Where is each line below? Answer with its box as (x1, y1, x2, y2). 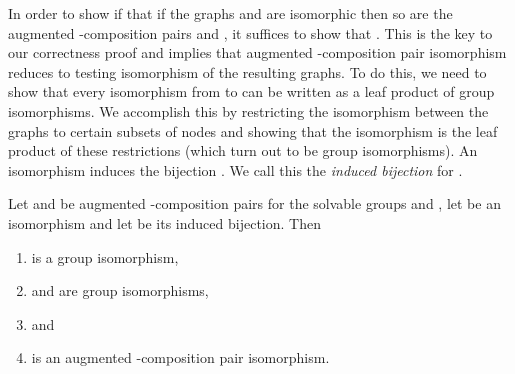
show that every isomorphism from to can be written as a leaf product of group (8, 81, 495, 102)
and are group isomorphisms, (31, 280, 209, 301)
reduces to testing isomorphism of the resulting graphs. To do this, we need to (8, 61, 487, 82)
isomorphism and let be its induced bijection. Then (8, 212, 321, 233)
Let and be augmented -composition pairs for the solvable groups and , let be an (8, 193, 501, 214)
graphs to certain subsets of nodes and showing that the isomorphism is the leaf (8, 120, 498, 141)
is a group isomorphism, (31, 246, 179, 267)
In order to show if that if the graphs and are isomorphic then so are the (8, 3, 453, 23)
